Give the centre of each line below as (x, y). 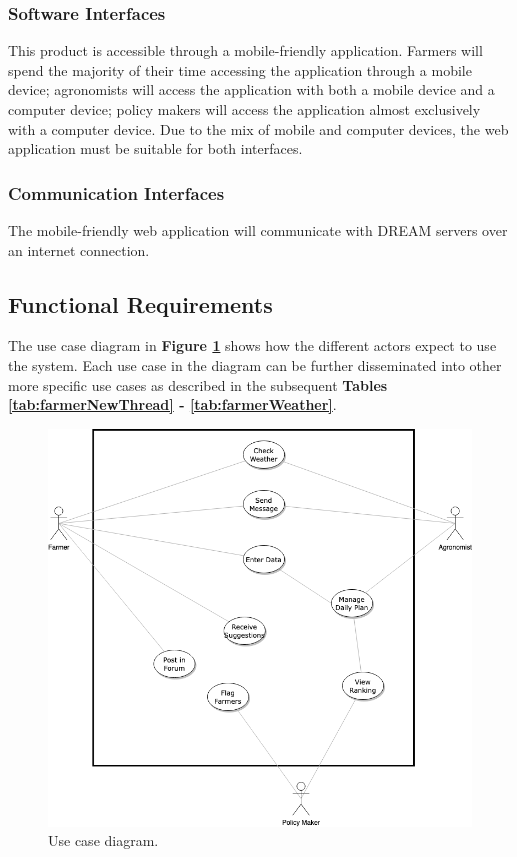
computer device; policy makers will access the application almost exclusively (244, 109)
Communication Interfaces (116, 192)
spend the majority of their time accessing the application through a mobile (240, 69)
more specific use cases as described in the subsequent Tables (198, 384)
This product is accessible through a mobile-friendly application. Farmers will (245, 50)
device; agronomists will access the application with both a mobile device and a (251, 89)
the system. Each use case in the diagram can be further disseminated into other (255, 364)
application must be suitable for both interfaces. (155, 148)
